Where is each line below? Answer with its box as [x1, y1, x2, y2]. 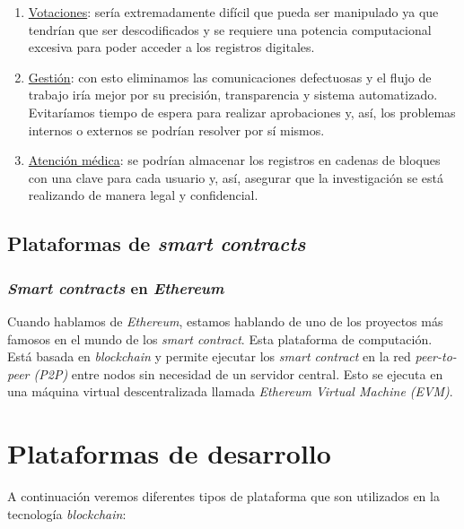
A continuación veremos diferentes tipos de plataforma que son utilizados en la [7, 487, 440, 506]
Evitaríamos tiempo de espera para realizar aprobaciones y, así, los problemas [28, 102, 456, 121]
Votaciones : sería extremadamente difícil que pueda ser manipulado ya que [28, 3, 439, 21]
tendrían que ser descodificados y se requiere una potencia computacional [28, 20, 432, 39]
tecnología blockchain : [7, 504, 127, 523]
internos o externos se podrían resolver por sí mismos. [28, 120, 325, 139]
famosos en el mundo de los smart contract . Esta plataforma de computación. [7, 329, 433, 348]
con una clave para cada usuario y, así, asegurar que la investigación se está [28, 168, 443, 186]
